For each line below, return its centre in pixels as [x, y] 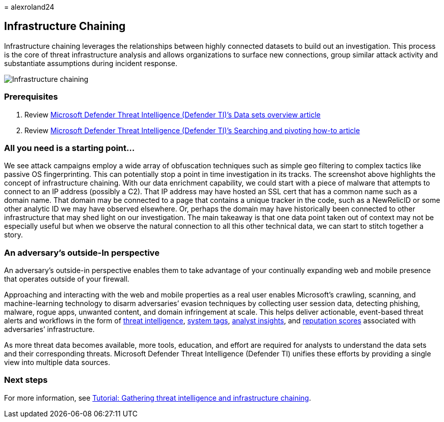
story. [14, 235]
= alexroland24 [29, 7]
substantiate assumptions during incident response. [91, 63]
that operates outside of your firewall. [67, 279]
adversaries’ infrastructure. [50, 329]
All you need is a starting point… [70, 148]
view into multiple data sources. [57, 363]
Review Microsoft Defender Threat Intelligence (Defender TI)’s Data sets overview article [172, 114]
